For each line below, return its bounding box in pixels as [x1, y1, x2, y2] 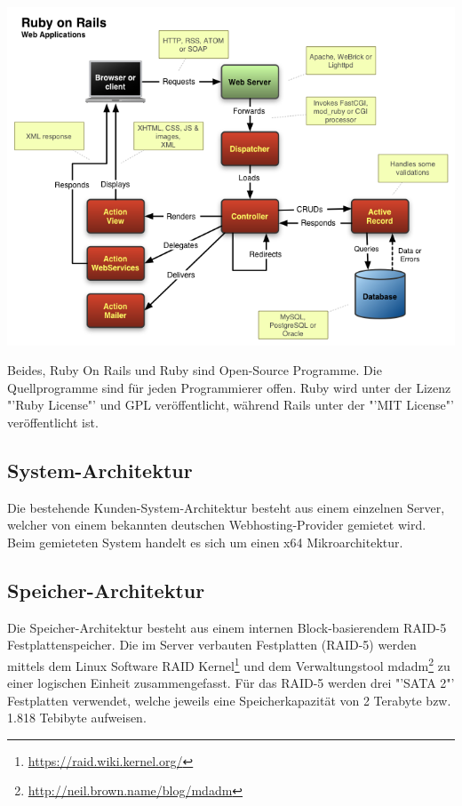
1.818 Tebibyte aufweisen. [7, 708, 147, 727]
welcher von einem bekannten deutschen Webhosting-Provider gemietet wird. [7, 515, 426, 534]
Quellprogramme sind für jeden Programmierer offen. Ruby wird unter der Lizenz [7, 378, 451, 396]
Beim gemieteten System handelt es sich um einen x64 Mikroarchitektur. [7, 532, 403, 551]
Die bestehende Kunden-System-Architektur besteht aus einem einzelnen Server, [7, 498, 445, 516]
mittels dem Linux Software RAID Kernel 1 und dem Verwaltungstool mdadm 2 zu [7, 653, 450, 674]
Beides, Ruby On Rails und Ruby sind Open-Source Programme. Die [7, 361, 382, 379]
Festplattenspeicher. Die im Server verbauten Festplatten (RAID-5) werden [7, 635, 417, 654]
